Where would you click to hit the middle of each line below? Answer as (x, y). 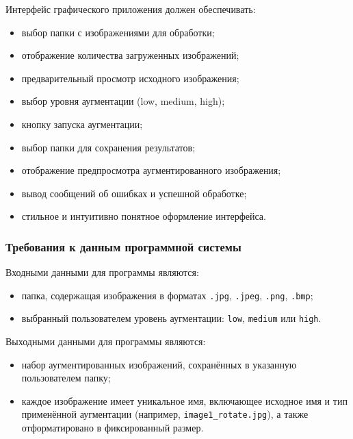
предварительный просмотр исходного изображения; (130, 78)
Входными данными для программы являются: (102, 272)
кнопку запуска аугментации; (82, 124)
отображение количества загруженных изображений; (130, 55)
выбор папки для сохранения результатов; (108, 147)
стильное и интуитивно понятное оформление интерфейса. (144, 216)
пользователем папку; (66, 378)
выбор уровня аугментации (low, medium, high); (123, 101)
